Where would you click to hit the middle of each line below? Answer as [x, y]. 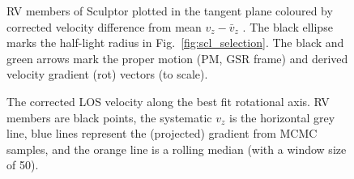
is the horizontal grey [282, 117]
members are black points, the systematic [109, 117]
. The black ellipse [288, 26]
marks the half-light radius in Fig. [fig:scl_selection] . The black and [175, 43]
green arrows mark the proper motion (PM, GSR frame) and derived [177, 58]
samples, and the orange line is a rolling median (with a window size [177, 149]
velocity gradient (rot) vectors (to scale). [107, 74]
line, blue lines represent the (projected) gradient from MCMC [162, 133]
